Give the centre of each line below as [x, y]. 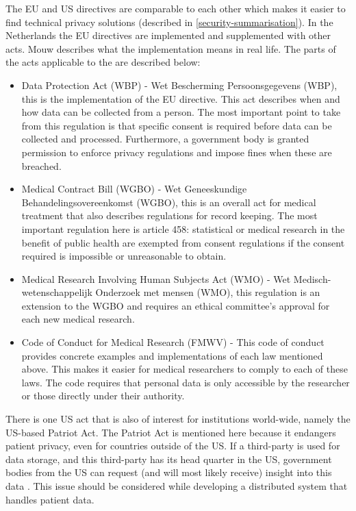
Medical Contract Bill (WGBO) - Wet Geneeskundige [134, 189]
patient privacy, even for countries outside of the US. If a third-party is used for [173, 446]
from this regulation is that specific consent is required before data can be [177, 125]
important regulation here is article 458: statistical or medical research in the [183, 228]
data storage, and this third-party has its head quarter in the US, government [169, 459]
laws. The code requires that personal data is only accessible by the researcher [186, 382]
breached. [41, 165]
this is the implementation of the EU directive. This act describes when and [181, 98]
